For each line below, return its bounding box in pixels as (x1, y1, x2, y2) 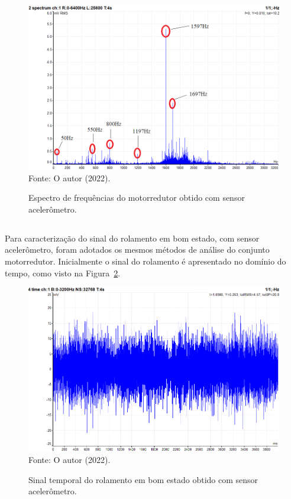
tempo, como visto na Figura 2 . (5, 266, 121, 279)
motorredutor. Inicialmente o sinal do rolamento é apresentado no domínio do (5, 255, 286, 268)
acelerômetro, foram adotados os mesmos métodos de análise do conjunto (5, 243, 270, 256)
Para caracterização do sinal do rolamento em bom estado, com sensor (5, 231, 260, 244)
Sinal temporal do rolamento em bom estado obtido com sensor (28, 473, 258, 485)
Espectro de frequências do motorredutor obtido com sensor (28, 191, 245, 204)
